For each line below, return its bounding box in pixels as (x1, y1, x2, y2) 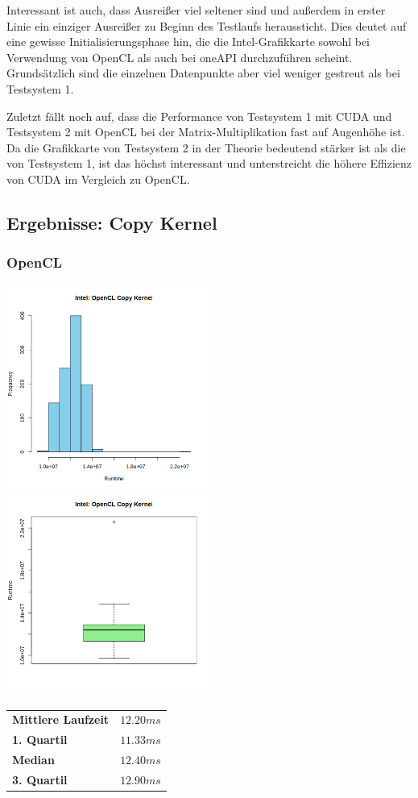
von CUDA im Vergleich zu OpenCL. (6, 170, 190, 187)
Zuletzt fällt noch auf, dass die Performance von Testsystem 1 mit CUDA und (6, 107, 392, 124)
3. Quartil (12, 771, 68, 788)
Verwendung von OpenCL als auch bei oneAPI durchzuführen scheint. (6, 48, 353, 65)
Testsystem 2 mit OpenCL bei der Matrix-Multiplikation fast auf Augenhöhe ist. (6, 123, 405, 140)
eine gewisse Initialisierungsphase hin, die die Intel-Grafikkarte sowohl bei (6, 33, 370, 50)
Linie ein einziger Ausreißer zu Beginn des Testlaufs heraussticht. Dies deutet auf (6, 17, 407, 34)
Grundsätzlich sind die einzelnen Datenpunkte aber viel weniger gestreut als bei (6, 64, 400, 81)
